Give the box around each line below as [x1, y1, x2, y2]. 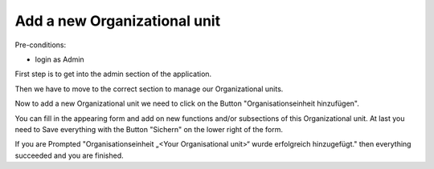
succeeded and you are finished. [14, 151, 124, 160]
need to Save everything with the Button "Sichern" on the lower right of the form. [14, 124, 283, 134]
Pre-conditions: [14, 40, 67, 50]
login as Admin [35, 54, 84, 64]
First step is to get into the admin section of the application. [14, 69, 212, 79]
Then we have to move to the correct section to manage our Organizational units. [14, 84, 284, 94]
